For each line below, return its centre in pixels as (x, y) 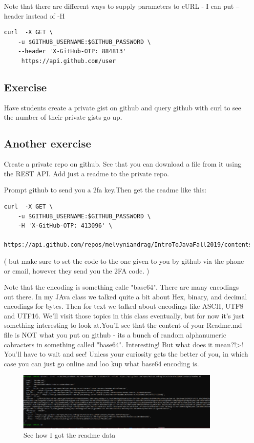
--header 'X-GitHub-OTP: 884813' (72, 52)
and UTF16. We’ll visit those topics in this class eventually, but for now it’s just (124, 315)
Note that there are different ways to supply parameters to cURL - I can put (119, 6)
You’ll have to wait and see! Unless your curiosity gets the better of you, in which (126, 354)
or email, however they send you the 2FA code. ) (77, 270)
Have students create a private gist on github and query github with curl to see (123, 107)
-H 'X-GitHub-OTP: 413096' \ (65, 226)
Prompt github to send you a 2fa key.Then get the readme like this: (105, 190)
